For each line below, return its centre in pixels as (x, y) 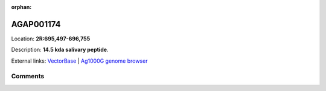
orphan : (21, 7)
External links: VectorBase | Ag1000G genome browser (79, 61)
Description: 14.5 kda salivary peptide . (60, 50)
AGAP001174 (36, 24)
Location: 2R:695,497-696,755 (51, 39)
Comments (28, 77)
